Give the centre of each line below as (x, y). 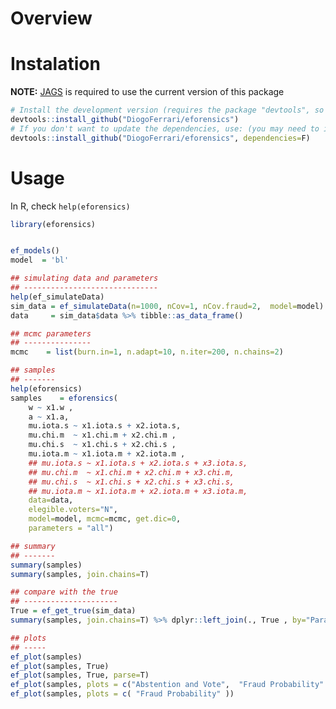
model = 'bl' (40, 260)
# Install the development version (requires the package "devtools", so (167, 110)
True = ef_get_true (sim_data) (73, 611)
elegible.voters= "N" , (73, 510)
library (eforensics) (53, 224)
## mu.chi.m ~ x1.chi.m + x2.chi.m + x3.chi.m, (131, 472)
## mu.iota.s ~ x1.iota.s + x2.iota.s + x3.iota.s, (138, 463)
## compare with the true (64, 592)
